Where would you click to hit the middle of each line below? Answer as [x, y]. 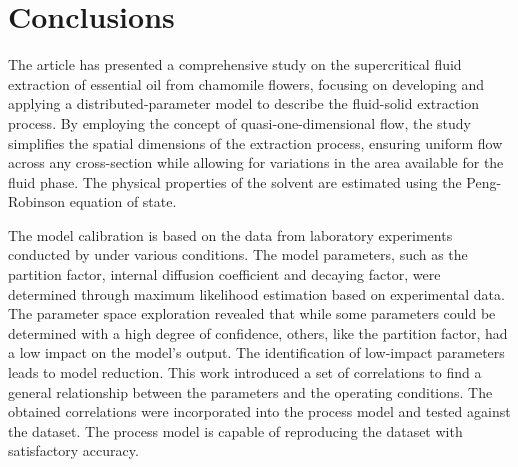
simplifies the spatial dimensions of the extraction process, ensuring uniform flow [255, 142]
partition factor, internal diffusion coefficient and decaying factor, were [224, 274]
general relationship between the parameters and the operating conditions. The [250, 391]
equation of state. [123, 201]
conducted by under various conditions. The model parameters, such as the [238, 254]
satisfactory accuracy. [73, 450]
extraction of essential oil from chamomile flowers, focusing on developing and [246, 83]
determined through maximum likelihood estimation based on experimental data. [256, 293]
